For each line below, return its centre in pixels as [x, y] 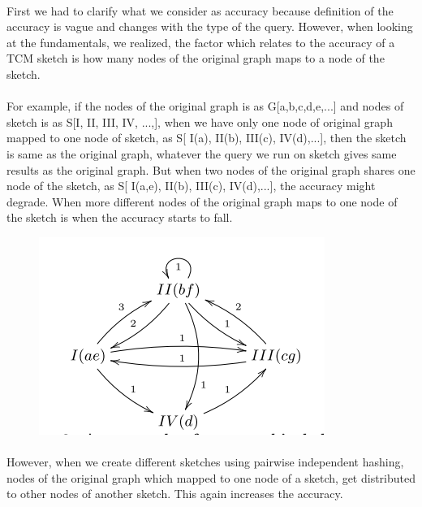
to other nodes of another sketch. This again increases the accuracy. [175, 494]
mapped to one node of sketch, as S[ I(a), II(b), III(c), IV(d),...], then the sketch [207, 138]
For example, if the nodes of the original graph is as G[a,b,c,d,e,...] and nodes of [205, 106]
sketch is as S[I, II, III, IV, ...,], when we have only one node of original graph [200, 121]
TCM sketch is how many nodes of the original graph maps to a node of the [196, 58]
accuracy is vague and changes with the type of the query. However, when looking [210, 26]
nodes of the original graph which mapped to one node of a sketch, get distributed [211, 477]
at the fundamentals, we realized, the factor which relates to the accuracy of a [201, 42]
